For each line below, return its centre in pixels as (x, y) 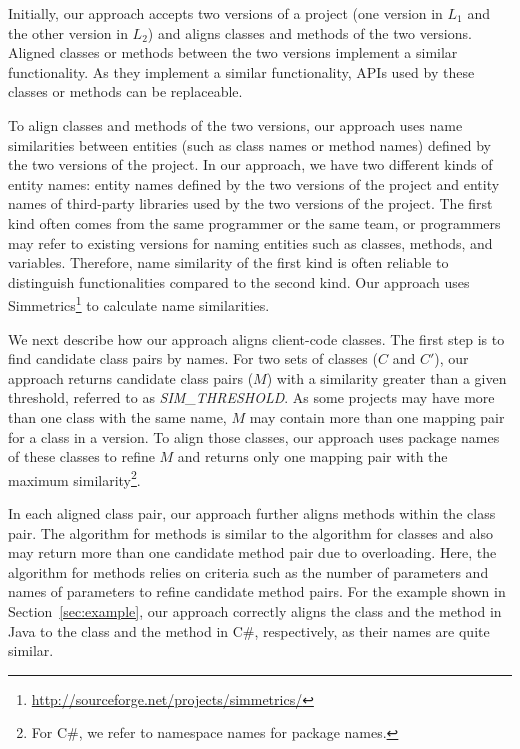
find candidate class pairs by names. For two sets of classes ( (193, 358)
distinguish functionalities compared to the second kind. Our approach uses (239, 281)
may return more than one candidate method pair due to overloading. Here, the (252, 552)
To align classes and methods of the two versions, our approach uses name (235, 124)
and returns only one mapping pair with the (312, 456)
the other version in (68, 32)
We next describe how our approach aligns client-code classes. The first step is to (256, 338)
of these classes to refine (81, 456)
